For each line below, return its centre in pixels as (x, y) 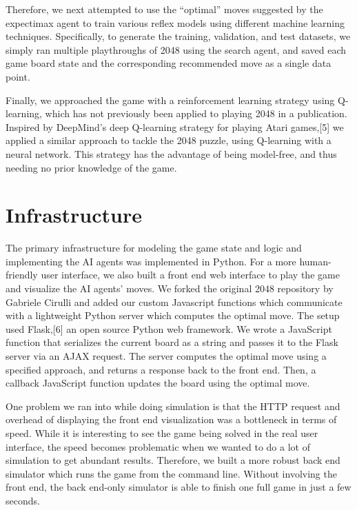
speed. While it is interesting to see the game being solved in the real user (162, 432)
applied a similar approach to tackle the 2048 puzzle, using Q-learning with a (169, 140)
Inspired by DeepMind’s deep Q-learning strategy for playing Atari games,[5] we (175, 126)
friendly (22, 275)
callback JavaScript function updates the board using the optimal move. (158, 383)
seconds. (23, 500)
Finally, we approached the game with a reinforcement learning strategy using (170, 100)
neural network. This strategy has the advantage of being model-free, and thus (171, 153)
